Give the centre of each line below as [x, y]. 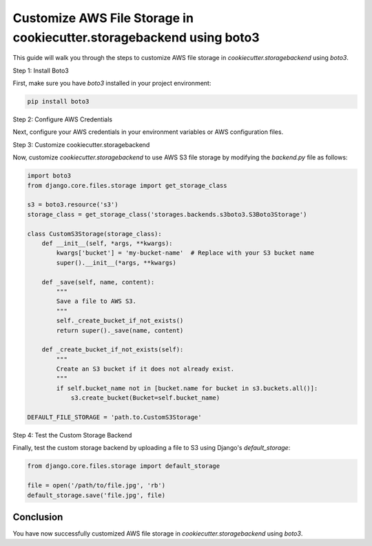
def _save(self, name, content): [98, 282]
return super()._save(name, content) [120, 330]
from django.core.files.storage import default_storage [124, 466]
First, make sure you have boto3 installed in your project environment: [112, 84]
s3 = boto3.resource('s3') [73, 205]
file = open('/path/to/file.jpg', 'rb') [96, 486]
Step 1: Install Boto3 [41, 70]
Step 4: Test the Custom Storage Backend [72, 435]
